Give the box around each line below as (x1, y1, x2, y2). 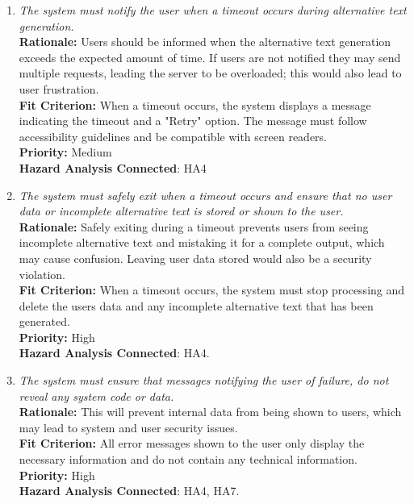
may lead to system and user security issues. (19, 419, 238, 435)
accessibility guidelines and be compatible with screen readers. (19, 127, 328, 144)
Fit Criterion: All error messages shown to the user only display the (19, 435, 365, 452)
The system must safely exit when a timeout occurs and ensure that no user (19, 186, 392, 203)
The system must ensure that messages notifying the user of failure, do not (19, 372, 389, 389)
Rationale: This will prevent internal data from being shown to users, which (19, 403, 402, 420)
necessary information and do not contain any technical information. (19, 451, 358, 468)
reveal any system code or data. (19, 387, 174, 404)
